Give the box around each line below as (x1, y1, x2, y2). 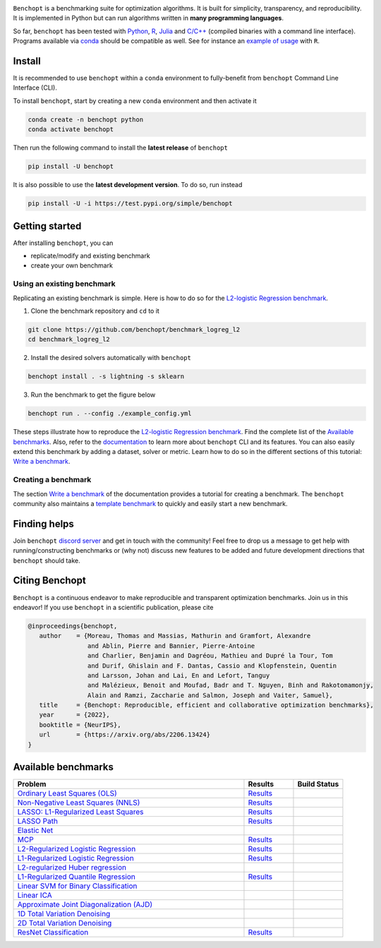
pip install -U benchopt (28, 162, 114, 171)
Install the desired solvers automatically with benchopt (30, 354, 192, 362)
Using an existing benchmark (13, 279, 116, 289)
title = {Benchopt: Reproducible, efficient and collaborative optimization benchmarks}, (39, 701, 374, 709)
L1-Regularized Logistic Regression (17, 853, 134, 863)
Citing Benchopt (13, 575, 86, 587)
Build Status (297, 779, 339, 789)
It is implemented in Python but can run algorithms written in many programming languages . (13, 14, 284, 23)
